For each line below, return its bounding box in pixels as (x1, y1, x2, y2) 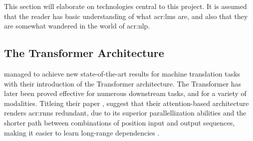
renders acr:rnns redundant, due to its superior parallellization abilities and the (4, 107, 247, 118)
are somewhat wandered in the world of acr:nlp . (4, 20, 150, 31)
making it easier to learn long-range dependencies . (4, 127, 160, 137)
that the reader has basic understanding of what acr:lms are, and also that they (4, 10, 248, 21)
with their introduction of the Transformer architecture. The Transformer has (4, 78, 242, 88)
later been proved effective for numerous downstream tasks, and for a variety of (4, 88, 247, 98)
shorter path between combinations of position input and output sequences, (4, 117, 235, 127)
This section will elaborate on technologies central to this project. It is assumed (4, 1, 247, 11)
